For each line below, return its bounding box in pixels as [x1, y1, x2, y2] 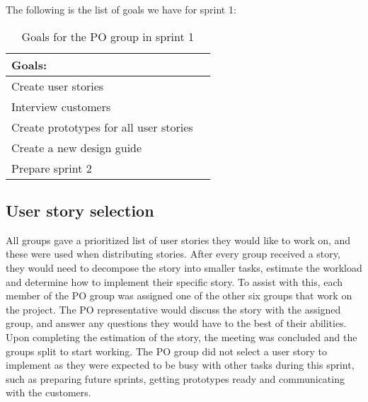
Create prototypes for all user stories [11, 118, 193, 135]
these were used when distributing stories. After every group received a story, [6, 246, 340, 261]
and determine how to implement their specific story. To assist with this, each [6, 274, 343, 289]
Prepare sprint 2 [11, 159, 92, 176]
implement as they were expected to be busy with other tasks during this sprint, [6, 357, 355, 372]
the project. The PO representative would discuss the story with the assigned [6, 301, 341, 316]
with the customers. [6, 385, 91, 400]
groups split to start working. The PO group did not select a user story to [6, 343, 327, 358]
